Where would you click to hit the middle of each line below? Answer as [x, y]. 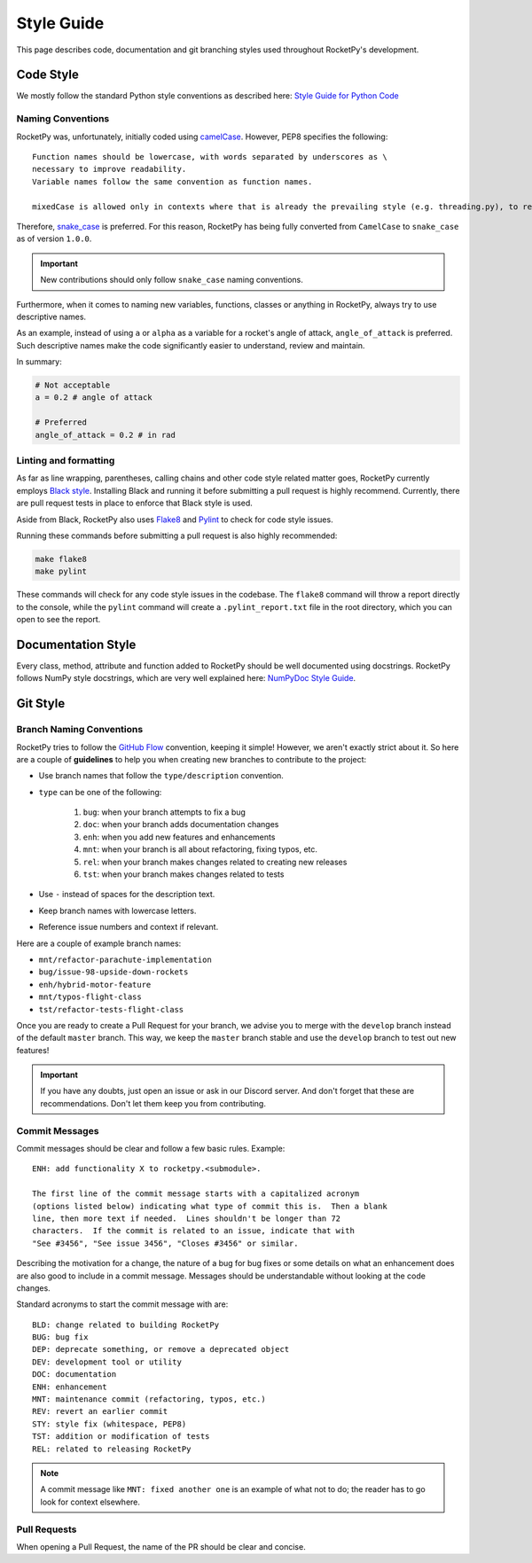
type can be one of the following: [100, 792]
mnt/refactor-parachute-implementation [125, 959]
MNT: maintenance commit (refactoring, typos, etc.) [149, 1399]
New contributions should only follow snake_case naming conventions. [172, 280]
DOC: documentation [74, 1375]
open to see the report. [59, 620]
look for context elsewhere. [90, 1502]
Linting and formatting [66, 460]
